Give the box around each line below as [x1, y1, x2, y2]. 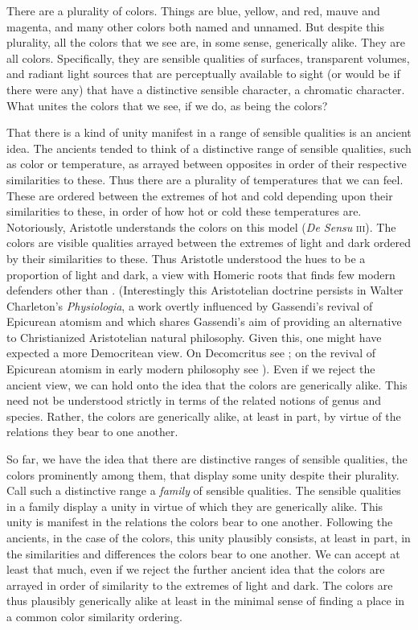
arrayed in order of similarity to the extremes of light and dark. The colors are [6, 576, 393, 593]
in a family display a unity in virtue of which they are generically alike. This [6, 497, 383, 514]
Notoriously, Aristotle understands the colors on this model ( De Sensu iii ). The [6, 218, 396, 235]
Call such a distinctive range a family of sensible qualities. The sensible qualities [6, 482, 401, 499]
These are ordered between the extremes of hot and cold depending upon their [6, 187, 393, 204]
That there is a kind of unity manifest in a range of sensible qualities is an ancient [6, 124, 412, 141]
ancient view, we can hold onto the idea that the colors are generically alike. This [6, 376, 408, 393]
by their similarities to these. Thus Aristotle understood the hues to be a [6, 249, 366, 266]
